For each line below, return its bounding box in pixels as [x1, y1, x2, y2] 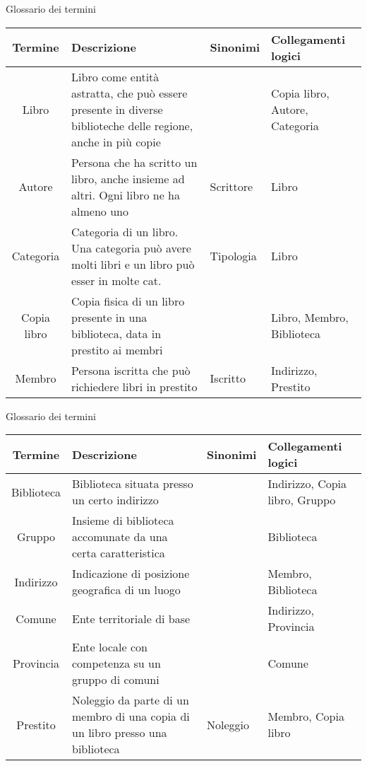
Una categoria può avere [71, 239, 191, 256]
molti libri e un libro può [71, 255, 195, 272]
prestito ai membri [71, 341, 163, 358]
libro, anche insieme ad [71, 170, 185, 187]
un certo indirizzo [72, 492, 159, 509]
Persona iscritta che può [71, 361, 191, 378]
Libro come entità [71, 68, 160, 85]
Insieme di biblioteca [72, 512, 174, 529]
